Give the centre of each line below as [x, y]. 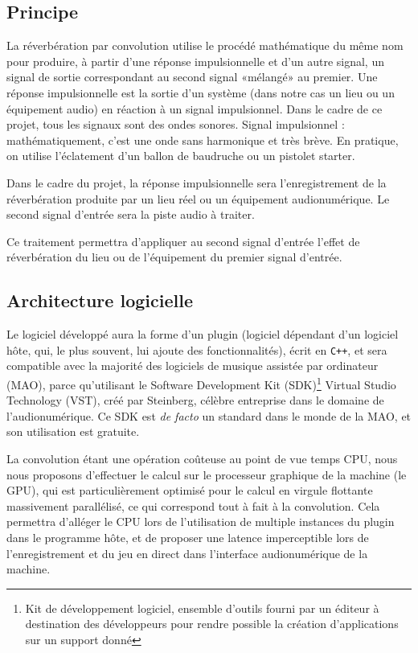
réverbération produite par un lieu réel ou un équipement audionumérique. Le [198, 198]
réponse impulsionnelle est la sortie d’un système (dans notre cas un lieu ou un [201, 92]
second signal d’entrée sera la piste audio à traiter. [131, 214]
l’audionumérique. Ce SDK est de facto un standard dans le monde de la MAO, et [209, 415]
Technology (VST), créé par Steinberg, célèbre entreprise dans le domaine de [195, 400]
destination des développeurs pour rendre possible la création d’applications [212, 624]
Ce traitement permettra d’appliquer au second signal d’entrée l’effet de [183, 241]
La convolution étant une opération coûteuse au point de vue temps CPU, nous [202, 458]
